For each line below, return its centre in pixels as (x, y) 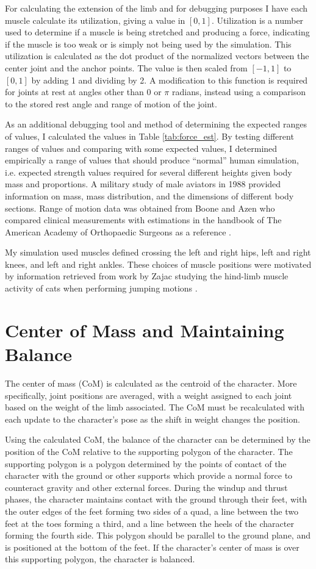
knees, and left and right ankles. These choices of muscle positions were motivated (158, 264)
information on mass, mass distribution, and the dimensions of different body (149, 195)
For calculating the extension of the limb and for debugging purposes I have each (156, 8)
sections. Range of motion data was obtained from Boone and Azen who (140, 208)
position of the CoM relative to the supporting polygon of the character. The (149, 451)
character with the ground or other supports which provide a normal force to (149, 475)
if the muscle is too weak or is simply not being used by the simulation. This (148, 44)
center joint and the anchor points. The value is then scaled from (126, 67)
